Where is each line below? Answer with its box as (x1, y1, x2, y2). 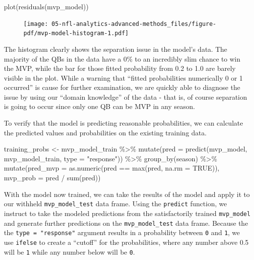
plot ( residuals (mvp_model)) (4, 1, 89, 11)
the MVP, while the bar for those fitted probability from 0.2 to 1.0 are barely (4, 63, 236, 73)
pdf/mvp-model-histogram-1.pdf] (23, 30, 129, 37)
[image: (23, 20, 48, 27)
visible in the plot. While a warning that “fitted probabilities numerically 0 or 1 (4, 72, 243, 83)
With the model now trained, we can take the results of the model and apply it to (4, 189, 250, 199)
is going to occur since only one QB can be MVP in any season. (4, 101, 195, 111)
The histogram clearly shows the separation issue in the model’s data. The (4, 43, 228, 54)
